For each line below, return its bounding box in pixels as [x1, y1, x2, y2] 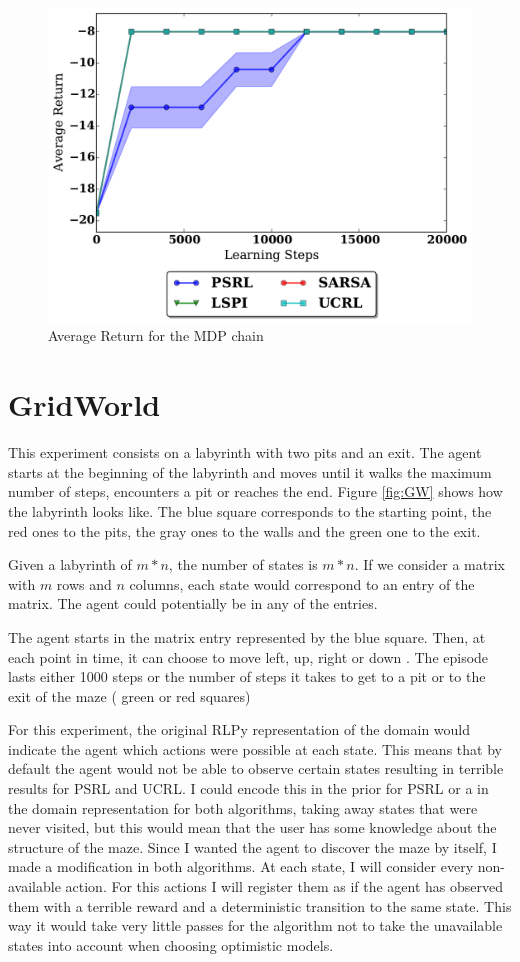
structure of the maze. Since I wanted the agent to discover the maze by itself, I [8, 836, 497, 857]
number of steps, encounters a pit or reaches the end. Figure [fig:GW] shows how [8, 481, 503, 502]
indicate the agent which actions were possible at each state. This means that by [8, 738, 502, 759]
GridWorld [8, 384, 161, 425]
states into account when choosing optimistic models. [8, 934, 334, 955]
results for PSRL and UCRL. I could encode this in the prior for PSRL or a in [8, 778, 489, 799]
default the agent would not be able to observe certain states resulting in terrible [8, 758, 504, 779]
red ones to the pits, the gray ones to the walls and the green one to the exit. [8, 520, 481, 541]
